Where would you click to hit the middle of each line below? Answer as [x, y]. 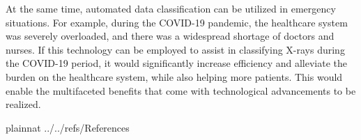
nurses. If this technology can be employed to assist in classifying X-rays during [175, 49]
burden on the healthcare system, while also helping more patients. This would [174, 76]
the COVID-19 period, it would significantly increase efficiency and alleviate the [177, 63]
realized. [23, 104]
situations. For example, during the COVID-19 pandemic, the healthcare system [177, 22]
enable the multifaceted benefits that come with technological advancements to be [181, 90]
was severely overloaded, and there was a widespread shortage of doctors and [170, 36]
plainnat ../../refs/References [68, 127]
